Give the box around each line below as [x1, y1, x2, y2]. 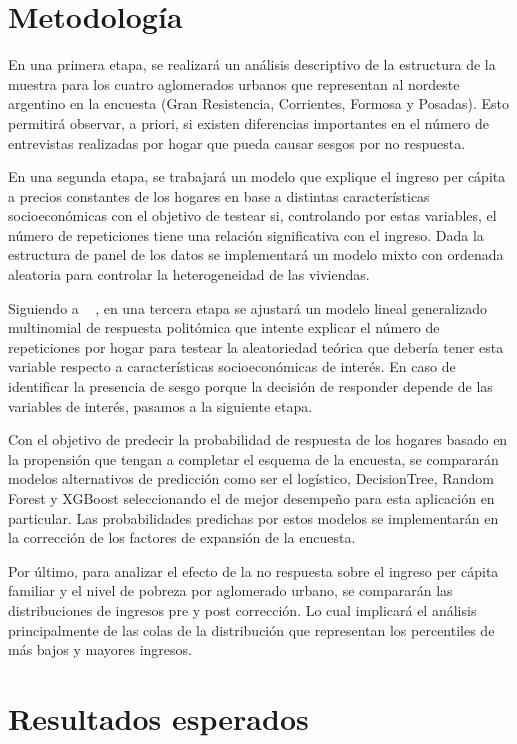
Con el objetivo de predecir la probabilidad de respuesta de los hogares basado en [8, 429, 508, 450]
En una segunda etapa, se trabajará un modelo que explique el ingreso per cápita [8, 166, 506, 187]
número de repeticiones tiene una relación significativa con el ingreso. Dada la [8, 224, 484, 245]
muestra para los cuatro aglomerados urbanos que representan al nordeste [8, 73, 460, 94]
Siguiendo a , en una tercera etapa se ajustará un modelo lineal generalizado [8, 297, 488, 318]
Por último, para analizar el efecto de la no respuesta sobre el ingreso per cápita [8, 560, 499, 581]
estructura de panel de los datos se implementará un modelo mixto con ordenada [8, 244, 504, 265]
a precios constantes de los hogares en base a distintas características [8, 185, 430, 206]
